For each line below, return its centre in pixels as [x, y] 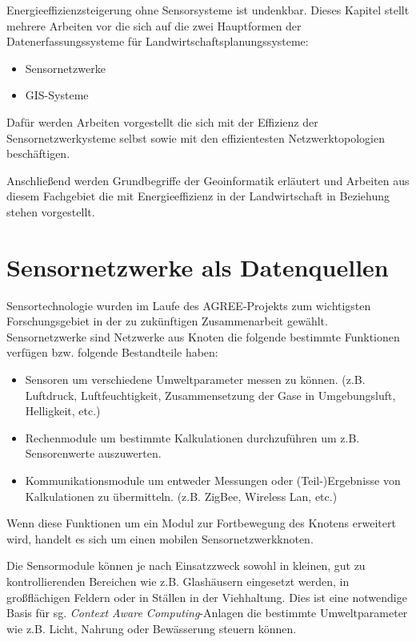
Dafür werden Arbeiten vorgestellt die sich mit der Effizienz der [162, 121]
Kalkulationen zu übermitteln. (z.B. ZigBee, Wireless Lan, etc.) [181, 496]
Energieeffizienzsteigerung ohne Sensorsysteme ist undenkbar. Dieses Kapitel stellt [208, 10]
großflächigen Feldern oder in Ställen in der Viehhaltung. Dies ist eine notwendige [207, 597]
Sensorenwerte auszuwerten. [93, 453]
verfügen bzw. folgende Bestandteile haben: [112, 352]
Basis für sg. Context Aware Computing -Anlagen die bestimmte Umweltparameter [207, 613]
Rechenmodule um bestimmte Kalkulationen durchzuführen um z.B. [192, 437]
